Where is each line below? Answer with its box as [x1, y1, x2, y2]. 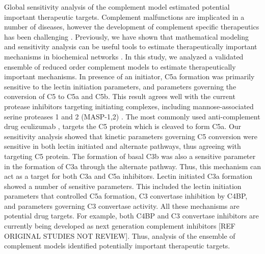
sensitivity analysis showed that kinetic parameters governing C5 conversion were [4, 131, 257, 141]
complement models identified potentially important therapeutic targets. [4, 240, 230, 251]
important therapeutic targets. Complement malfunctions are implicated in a [4, 11, 245, 22]
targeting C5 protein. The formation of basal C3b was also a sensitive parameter [4, 150, 256, 161]
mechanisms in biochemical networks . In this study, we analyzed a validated [4, 51, 244, 61]
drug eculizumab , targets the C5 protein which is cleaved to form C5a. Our [4, 121, 242, 132]
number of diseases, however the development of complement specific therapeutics [4, 21, 259, 32]
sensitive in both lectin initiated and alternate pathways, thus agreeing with [4, 141, 241, 151]
